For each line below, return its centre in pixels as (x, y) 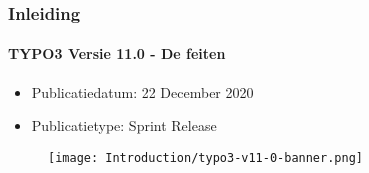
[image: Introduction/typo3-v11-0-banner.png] (205, 157)
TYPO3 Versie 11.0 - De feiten (117, 53)
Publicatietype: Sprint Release (124, 125)
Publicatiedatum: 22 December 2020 (142, 91)
